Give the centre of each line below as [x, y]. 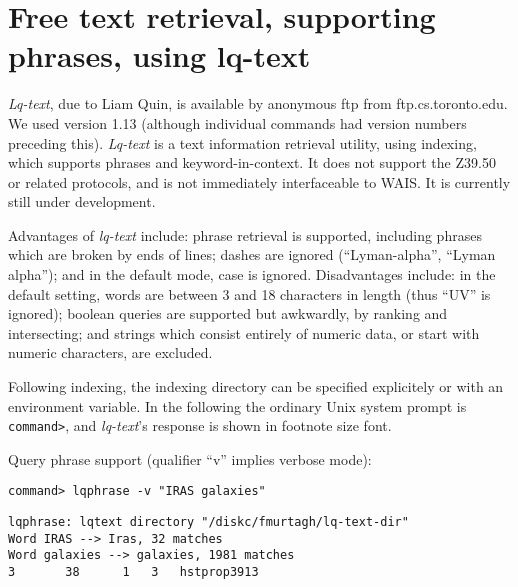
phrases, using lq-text [159, 55]
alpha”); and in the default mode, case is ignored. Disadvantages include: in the [252, 274]
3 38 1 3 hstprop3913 [133, 572]
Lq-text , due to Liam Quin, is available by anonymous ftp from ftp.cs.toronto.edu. [258, 103]
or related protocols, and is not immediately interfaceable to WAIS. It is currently [259, 181]
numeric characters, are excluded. [110, 352]
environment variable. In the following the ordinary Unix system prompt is [237, 405]
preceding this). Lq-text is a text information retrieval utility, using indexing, [242, 142]
